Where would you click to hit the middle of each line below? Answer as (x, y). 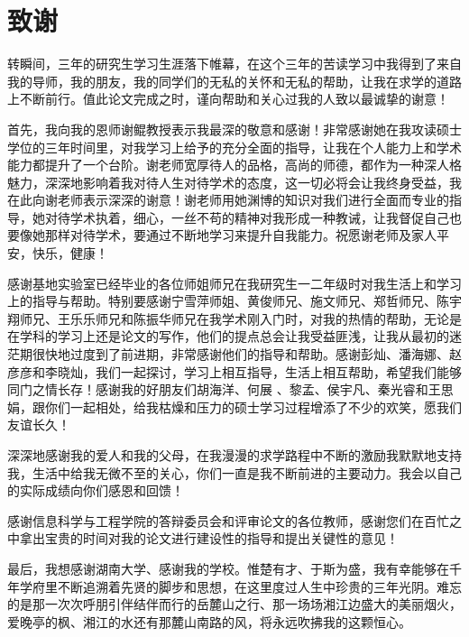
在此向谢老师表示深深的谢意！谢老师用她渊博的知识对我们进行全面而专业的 (228, 200)
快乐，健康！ (70, 253)
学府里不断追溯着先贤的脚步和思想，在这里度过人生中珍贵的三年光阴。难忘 (240, 586)
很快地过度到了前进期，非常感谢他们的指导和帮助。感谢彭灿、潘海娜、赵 (247, 354)
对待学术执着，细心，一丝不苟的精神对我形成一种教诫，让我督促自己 (247, 217)
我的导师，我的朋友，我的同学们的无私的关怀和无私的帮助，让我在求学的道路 (234, 81)
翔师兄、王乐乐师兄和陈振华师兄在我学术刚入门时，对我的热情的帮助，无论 (228, 318)
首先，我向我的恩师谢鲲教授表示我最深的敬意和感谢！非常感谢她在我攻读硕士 (234, 129)
